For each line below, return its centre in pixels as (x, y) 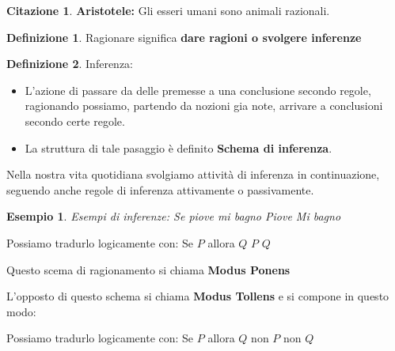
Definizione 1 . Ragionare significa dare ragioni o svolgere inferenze (184, 37)
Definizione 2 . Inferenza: (70, 64)
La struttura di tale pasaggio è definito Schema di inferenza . (179, 147)
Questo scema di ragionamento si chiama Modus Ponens (148, 269)
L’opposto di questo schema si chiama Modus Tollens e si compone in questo (198, 296)
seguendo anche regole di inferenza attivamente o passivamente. (160, 189)
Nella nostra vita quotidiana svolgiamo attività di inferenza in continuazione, (193, 174)
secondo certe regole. (75, 121)
